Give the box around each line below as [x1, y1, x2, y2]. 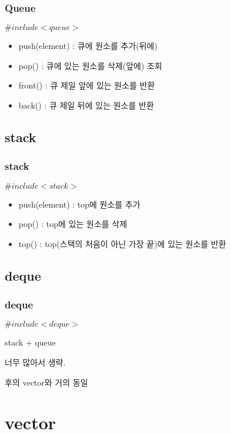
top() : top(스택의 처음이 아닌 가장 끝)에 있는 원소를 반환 [18, 237, 226, 249]
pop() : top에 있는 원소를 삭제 [18, 218, 128, 230]
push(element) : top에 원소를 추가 [18, 198, 140, 210]
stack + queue [5, 336, 56, 348]
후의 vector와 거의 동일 [5, 376, 88, 388]
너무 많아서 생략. [5, 356, 66, 368]
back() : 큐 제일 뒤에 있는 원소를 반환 [18, 99, 154, 111]
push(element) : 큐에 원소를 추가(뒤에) [18, 40, 158, 52]
